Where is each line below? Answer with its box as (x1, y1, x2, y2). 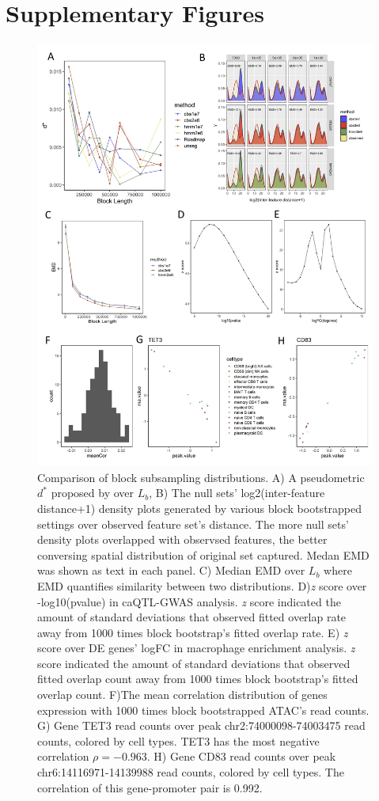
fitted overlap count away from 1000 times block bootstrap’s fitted (37, 670, 358, 687)
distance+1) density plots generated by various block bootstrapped (37, 499, 362, 516)
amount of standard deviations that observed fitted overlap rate (37, 609, 347, 625)
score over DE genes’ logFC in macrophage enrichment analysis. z (37, 640, 355, 656)
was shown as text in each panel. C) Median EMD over (37, 562, 305, 579)
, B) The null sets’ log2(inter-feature (149, 484, 325, 501)
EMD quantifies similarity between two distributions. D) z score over (37, 577, 367, 594)
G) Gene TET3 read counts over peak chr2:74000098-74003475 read (37, 717, 366, 734)
